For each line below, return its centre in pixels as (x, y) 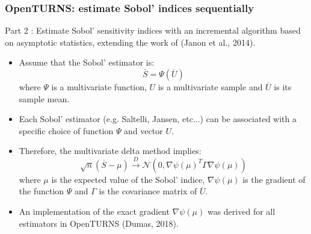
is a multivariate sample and (210, 87)
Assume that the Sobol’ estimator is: (87, 62)
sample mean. (44, 98)
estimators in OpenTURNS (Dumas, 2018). (99, 223)
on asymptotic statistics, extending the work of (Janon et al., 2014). (130, 42)
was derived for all (241, 211)
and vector (143, 130)
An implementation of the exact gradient (94, 211)
